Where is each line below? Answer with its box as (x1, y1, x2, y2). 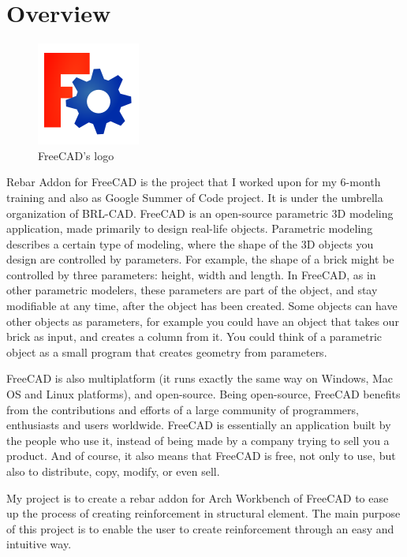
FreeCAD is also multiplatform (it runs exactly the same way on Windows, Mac (6, 370, 394, 387)
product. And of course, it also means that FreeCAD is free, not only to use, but (6, 447, 396, 464)
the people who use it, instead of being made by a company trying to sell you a (6, 432, 390, 448)
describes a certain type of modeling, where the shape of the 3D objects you (6, 235, 374, 252)
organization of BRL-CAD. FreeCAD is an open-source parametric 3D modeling (6, 204, 394, 221)
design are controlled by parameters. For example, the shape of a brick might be (6, 251, 394, 267)
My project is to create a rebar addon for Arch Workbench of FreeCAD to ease (6, 489, 389, 506)
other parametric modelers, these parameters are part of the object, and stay (6, 282, 378, 298)
